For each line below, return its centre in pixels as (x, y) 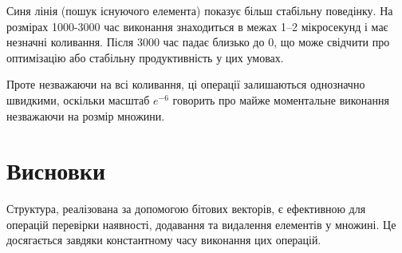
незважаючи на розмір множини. (86, 115)
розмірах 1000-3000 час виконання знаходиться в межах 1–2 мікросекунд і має (197, 26)
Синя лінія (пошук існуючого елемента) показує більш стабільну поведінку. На (200, 10)
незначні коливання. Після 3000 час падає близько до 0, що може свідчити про (198, 42)
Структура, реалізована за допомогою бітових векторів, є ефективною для (186, 209)
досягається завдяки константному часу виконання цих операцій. (164, 240)
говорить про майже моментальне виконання (281, 99)
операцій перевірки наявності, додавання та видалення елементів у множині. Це (201, 224)
